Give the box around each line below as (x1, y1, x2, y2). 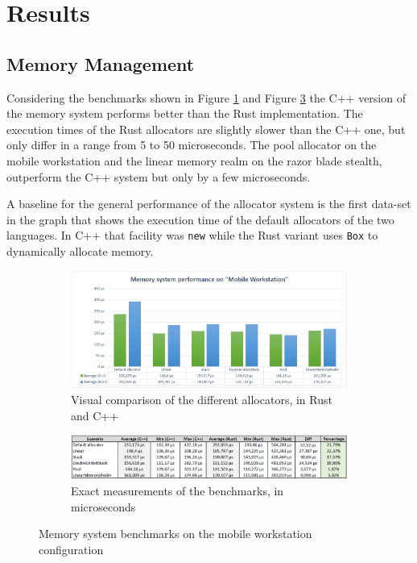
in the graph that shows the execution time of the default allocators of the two (6, 211, 394, 227)
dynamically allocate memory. (6, 242, 154, 259)
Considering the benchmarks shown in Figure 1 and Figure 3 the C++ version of (6, 89, 406, 106)
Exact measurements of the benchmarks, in (71, 482, 284, 499)
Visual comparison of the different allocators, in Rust (71, 391, 332, 408)
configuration (39, 540, 104, 557)
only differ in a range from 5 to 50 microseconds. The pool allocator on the (6, 136, 377, 153)
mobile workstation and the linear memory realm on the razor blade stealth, (6, 152, 382, 169)
